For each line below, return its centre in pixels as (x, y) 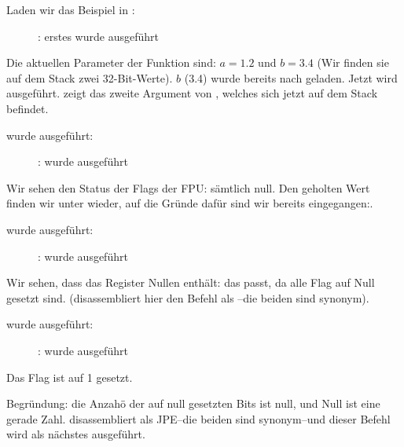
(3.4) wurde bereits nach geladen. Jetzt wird (291, 77)
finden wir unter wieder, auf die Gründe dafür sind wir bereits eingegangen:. (190, 203)
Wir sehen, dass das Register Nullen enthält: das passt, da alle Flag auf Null (191, 282)
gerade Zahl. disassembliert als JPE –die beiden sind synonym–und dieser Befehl (198, 418)
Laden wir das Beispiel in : (71, 9)
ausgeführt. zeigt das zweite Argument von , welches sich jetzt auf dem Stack (192, 93)
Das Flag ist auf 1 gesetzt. (70, 377)
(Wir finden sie (353, 62)
